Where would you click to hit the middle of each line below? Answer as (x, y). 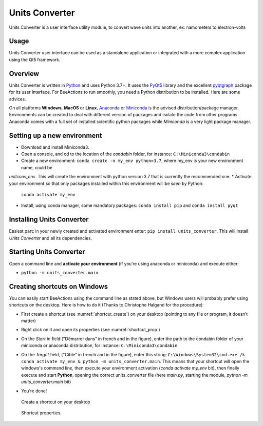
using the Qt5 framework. (35, 60)
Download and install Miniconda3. (55, 147)
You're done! (34, 391)
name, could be (37, 167)
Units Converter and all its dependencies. (50, 238)
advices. (18, 99)
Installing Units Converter (49, 220)
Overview (24, 73)
